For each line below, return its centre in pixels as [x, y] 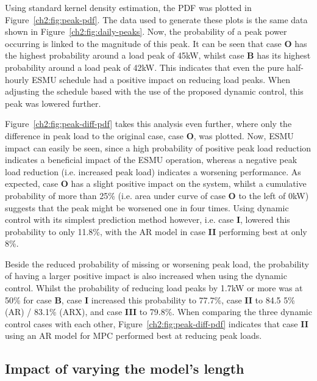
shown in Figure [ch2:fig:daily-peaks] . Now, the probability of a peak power [146, 31]
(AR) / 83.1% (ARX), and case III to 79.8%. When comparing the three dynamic [158, 312]
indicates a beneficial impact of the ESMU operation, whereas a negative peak [151, 160]
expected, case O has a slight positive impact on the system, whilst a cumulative [156, 183]
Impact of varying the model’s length [125, 368]
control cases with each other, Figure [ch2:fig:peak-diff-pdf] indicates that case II [157, 323]
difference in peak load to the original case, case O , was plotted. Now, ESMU [149, 135]
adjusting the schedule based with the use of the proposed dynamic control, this [154, 91]
